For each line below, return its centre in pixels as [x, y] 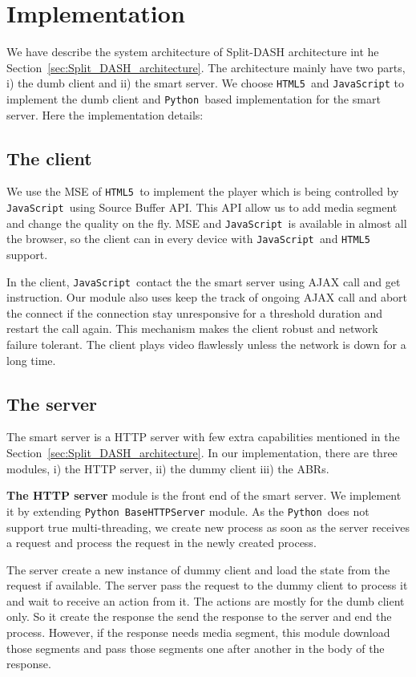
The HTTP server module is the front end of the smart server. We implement [204, 495]
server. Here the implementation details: [105, 114]
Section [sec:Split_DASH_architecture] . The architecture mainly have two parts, [206, 67]
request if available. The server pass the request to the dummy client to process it [207, 585]
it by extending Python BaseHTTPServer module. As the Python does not [188, 511]
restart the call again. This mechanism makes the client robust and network [192, 328]
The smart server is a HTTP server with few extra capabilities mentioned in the [203, 437]
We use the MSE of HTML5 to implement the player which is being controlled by [203, 191]
